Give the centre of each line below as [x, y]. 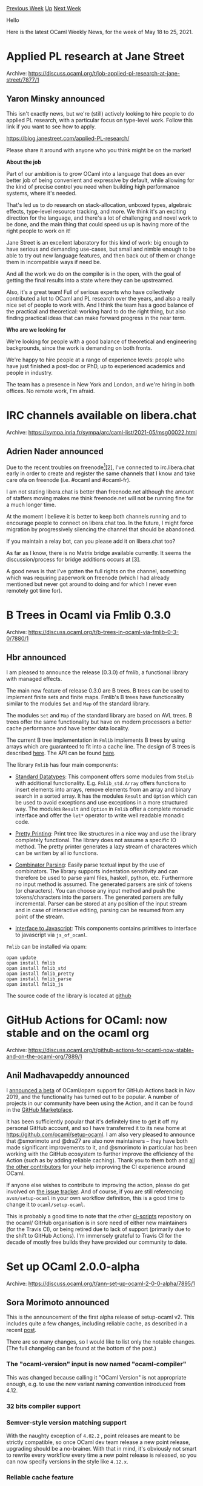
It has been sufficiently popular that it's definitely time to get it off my [92, 1121]
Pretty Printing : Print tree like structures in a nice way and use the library [105, 833]
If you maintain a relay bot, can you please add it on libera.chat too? [91, 541]
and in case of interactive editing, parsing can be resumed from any [100, 910]
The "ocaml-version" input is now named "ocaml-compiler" [96, 1364]
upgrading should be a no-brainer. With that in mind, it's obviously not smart [101, 1448]
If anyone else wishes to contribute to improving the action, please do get [98, 1185]
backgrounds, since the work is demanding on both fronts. [79, 347]
